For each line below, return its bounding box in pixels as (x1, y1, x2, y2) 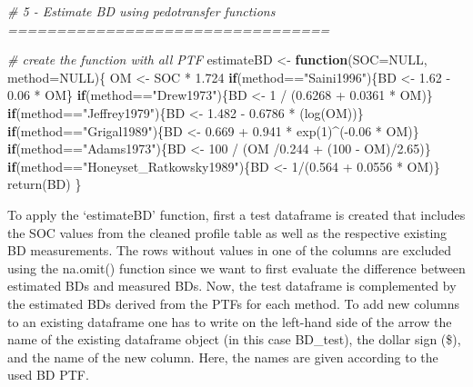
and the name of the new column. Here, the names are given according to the (7, 347, 438, 366)
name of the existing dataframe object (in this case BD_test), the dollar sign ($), (7, 330, 461, 349)
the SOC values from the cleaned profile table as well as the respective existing (7, 223, 448, 242)
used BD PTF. (7, 365, 89, 384)
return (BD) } (7, 174, 82, 193)
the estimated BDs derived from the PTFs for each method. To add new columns (7, 293, 459, 313)
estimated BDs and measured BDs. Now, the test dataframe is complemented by (7, 276, 457, 295)
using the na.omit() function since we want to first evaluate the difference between (7, 258, 466, 277)
